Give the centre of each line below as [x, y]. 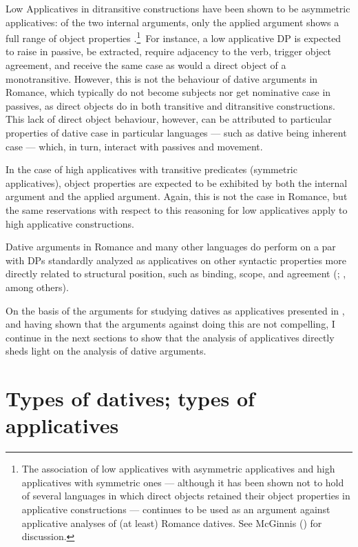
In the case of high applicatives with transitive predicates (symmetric [151, 169]
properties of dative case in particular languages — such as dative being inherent [176, 132]
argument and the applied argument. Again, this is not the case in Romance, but [177, 196]
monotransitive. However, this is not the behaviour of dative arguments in [162, 78]
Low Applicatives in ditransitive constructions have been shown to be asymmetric [178, 8]
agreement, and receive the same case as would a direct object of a [146, 65]
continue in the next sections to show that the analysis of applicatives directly [170, 337]
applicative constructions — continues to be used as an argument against [176, 509]
